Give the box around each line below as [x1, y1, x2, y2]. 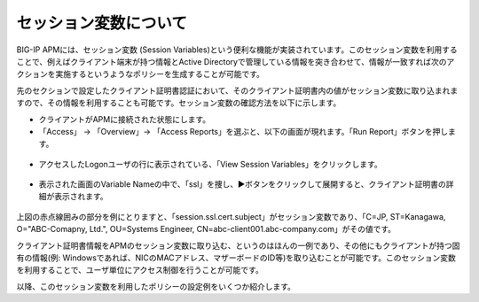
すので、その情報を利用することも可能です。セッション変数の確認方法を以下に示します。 [16, 97, 342, 108]
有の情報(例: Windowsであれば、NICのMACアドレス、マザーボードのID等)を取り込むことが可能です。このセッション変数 [16, 252, 457, 263]
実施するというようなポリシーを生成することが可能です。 [54, 69, 265, 80]
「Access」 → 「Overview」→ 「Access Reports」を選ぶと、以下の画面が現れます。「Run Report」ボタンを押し [38, 126, 449, 136]
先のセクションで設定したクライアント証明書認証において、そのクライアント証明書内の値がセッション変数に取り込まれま [16, 85, 459, 96]
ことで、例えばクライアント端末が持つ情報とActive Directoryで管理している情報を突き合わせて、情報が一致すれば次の [16, 56, 447, 66]
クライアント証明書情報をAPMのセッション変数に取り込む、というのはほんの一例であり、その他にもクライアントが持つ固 [16, 240, 460, 251]
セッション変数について [16, 13, 188, 33]
